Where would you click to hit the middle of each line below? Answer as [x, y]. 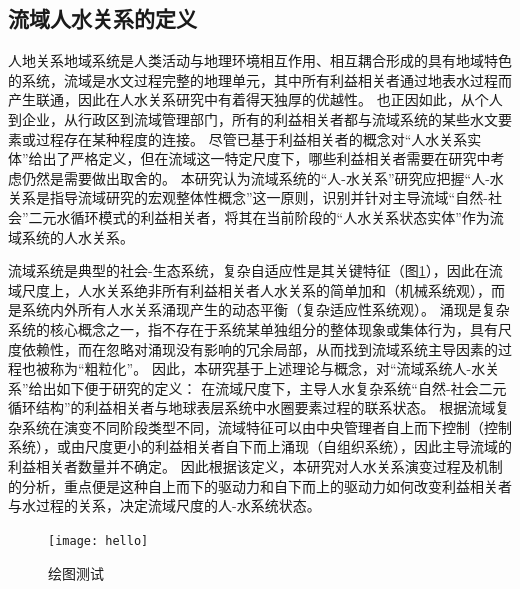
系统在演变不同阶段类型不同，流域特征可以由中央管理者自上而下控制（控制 [266, 426]
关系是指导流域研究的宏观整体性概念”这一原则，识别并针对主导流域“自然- [248, 197]
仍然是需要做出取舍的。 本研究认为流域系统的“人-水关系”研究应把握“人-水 [262, 177]
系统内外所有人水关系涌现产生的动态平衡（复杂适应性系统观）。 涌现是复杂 [265, 309]
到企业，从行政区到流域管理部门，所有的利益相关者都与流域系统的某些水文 [253, 118]
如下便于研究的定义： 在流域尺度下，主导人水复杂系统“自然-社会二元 [281, 387]
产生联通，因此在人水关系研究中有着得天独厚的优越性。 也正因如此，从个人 [255, 99]
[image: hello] [98, 540]
